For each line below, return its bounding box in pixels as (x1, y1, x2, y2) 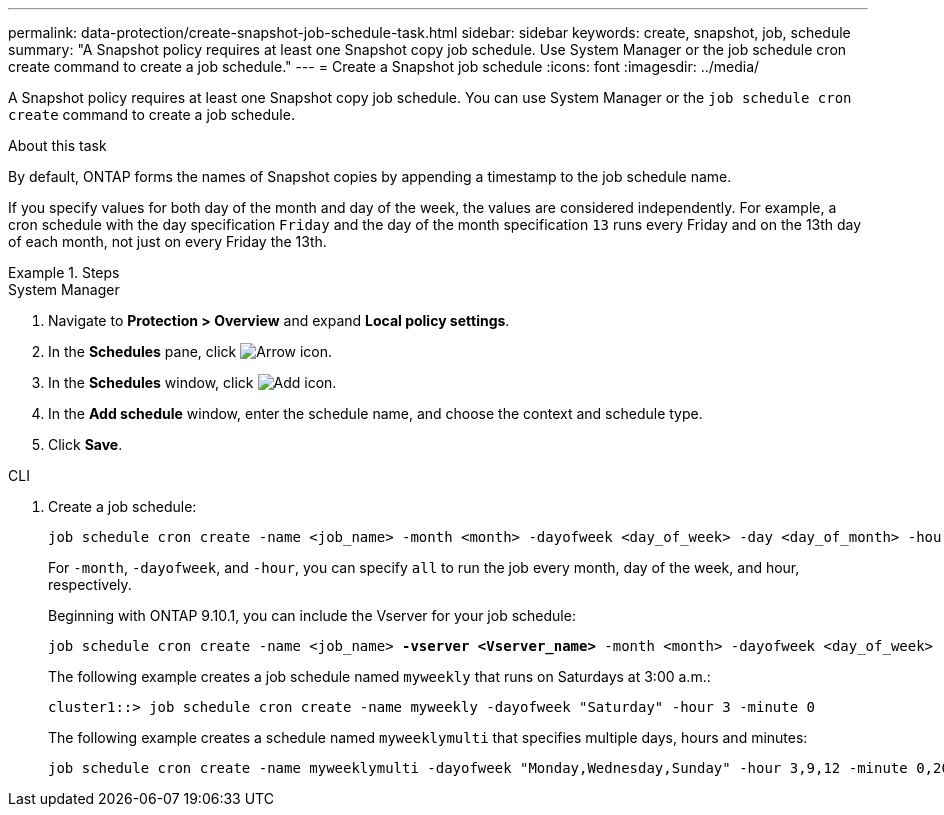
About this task (8, 137, 107, 154)
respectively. (48, 576, 132, 593)
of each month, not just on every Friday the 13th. (8, 233, 327, 250)
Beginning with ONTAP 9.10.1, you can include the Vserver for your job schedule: (48, 607, 576, 624)
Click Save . (48, 436, 123, 453)
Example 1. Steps (8, 264, 120, 281)
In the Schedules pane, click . (48, 343, 333, 360)
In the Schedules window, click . (48, 374, 337, 391)
